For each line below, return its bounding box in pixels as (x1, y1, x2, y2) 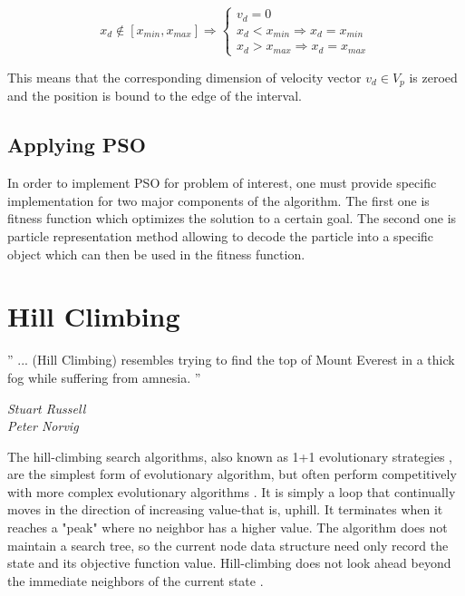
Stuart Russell (7, 398, 86, 417)
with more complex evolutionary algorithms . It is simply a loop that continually (7, 482, 456, 501)
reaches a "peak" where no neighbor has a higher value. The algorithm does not (7, 518, 448, 537)
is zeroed (409, 67, 458, 86)
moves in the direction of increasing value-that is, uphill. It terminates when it (7, 500, 443, 519)
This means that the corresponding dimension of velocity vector (7, 67, 362, 86)
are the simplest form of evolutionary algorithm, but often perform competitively (7, 464, 457, 484)
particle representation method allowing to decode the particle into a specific (7, 227, 434, 245)
